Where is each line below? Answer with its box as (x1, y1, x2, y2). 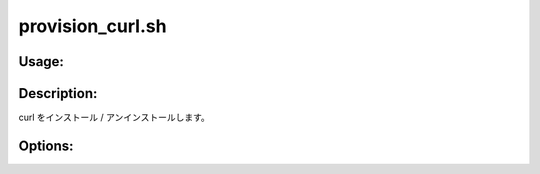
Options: (18, 137, 74, 154)
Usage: (18, 53, 65, 70)
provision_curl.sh (18, 15, 167, 37)
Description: (18, 85, 98, 102)
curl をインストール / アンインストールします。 (18, 111, 210, 124)
